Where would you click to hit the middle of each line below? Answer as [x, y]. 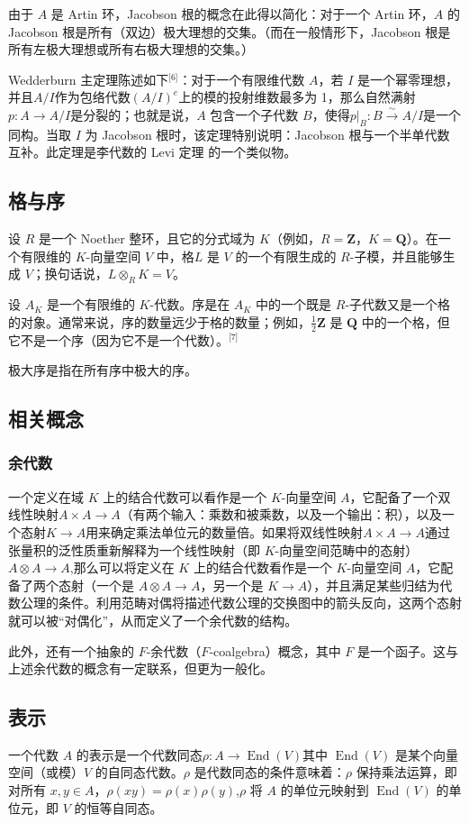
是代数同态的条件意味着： [270, 772]
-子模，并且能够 [396, 256]
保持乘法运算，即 [406, 772]
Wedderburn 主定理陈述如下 [89, 79]
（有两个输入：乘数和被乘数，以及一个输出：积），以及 [281, 514]
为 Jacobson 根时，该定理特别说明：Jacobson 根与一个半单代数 [267, 134]
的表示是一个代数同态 [139, 754]
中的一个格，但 [406, 321]
